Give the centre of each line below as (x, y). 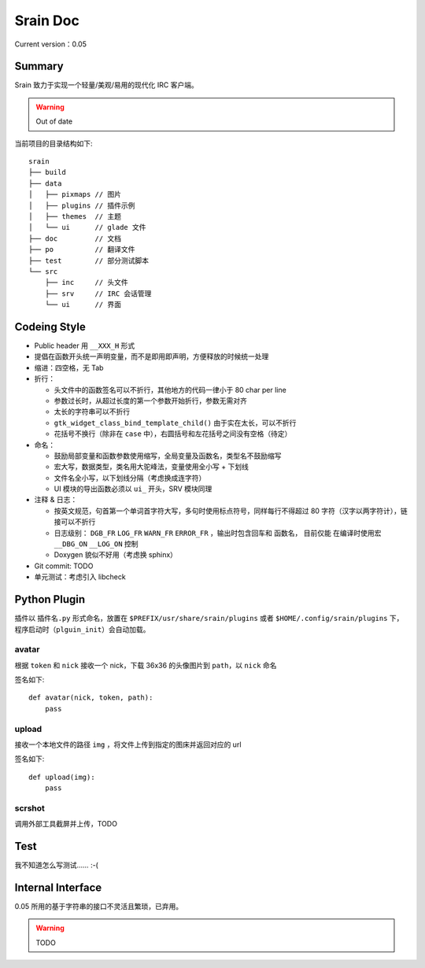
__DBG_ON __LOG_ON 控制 (96, 544)
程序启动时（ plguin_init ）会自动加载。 (82, 629)
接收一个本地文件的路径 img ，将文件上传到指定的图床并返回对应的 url (128, 744)
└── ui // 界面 (83, 305)
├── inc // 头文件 (87, 283)
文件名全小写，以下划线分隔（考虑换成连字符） (130, 478)
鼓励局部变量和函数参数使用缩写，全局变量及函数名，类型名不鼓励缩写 (168, 456)
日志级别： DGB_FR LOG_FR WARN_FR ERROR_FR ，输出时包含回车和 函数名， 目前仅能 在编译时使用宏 (218, 533)
